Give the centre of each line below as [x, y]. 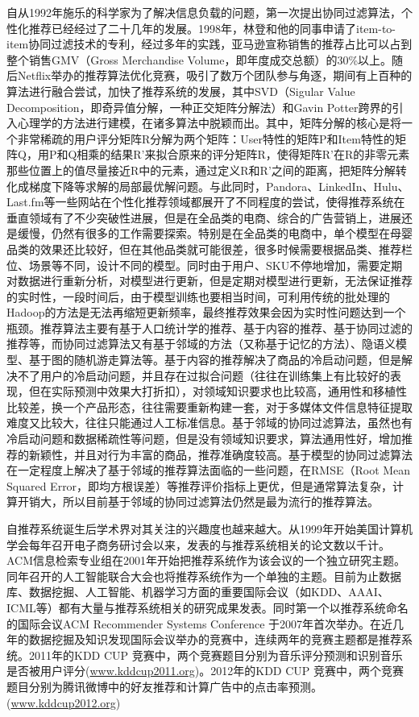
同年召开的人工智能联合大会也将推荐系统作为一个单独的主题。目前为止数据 [204, 576]
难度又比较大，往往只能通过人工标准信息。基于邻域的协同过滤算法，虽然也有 [209, 423]
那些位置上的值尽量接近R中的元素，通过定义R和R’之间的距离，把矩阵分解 [201, 170]
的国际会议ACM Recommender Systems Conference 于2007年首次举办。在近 [200, 623]
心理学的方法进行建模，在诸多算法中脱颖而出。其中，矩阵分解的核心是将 [209, 123]
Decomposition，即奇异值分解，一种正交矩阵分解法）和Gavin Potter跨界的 [199, 107]
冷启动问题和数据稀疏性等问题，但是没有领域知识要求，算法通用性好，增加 [204, 439]
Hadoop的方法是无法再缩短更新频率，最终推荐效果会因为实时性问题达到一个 [206, 312]
